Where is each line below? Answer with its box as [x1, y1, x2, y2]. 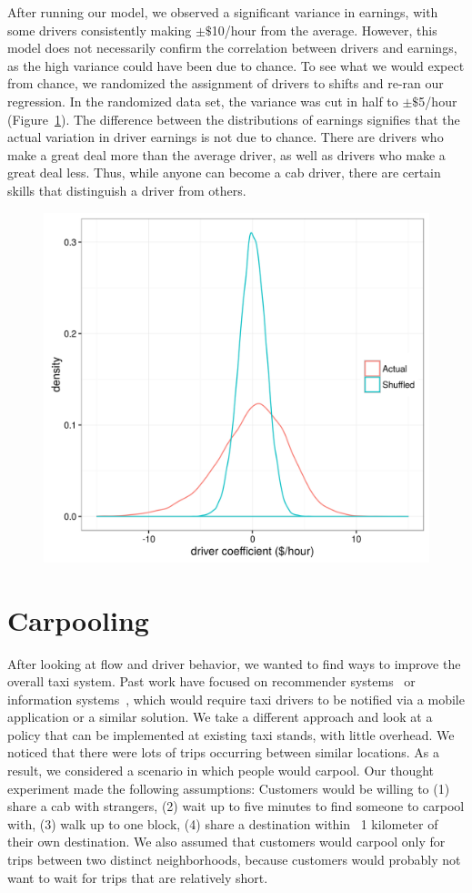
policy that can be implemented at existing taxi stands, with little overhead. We [7, 725, 455, 744]
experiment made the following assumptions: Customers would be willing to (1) [7, 778, 450, 797]
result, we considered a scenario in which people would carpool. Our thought [7, 761, 435, 780]
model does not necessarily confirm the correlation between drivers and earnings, [7, 38, 457, 57]
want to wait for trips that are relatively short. [7, 868, 268, 887]
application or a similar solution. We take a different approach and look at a [7, 707, 433, 726]
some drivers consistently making [7, 20, 192, 39]
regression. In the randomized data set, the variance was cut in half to [7, 91, 398, 110]
